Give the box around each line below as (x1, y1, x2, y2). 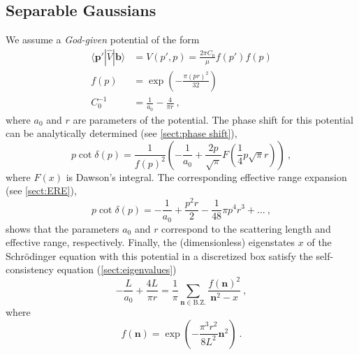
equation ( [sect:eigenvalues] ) (57, 262, 177, 277)
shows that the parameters (6, 221, 119, 236)
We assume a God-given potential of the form (6, 32, 200, 47)
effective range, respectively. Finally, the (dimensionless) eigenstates (6, 235, 295, 249)
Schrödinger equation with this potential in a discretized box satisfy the (6, 248, 313, 263)
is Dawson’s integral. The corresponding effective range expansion (66, 169, 347, 184)
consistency (6, 262, 54, 277)
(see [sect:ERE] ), (6, 183, 77, 198)
